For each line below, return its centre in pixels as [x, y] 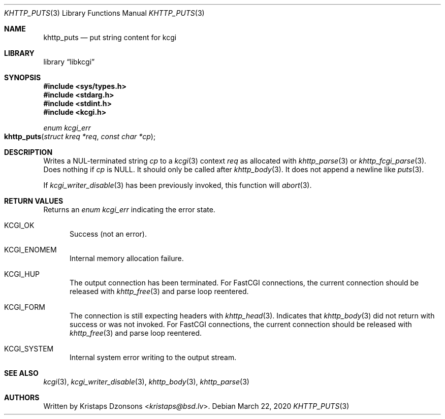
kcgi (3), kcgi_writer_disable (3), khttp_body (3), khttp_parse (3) [146, 382]
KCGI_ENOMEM [30, 250]
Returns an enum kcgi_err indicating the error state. [129, 210]
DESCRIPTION [28, 152]
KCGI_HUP [22, 274]
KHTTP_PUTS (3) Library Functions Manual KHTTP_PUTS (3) [104, 13]
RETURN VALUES [34, 201]
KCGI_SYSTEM [29, 349]
